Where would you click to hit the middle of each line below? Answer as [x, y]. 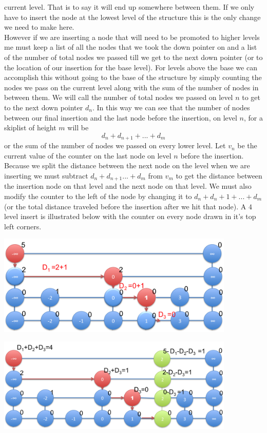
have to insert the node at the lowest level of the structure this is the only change [132, 17]
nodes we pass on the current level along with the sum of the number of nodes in [131, 87]
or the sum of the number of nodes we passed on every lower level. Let [115, 145]
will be [78, 127]
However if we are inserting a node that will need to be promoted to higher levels [132, 37]
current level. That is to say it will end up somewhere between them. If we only [129, 7]
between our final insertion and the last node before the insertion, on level [121, 117]
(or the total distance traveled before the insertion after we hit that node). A [125, 206]
